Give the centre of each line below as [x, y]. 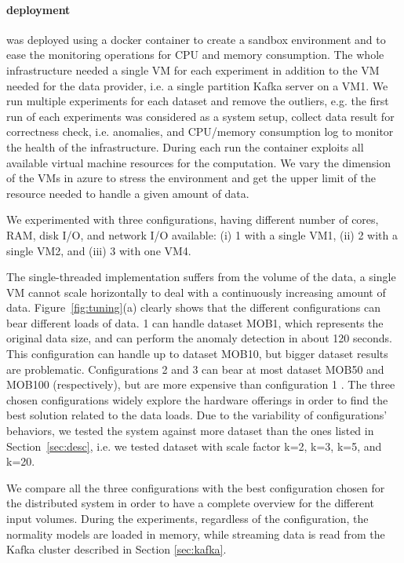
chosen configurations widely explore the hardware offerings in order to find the [197, 399]
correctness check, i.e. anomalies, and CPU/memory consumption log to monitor [200, 132]
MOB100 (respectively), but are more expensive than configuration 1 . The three [201, 384]
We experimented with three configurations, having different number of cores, [193, 219]
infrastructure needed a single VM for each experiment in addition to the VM [193, 69]
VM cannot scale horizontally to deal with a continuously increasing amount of [196, 292]
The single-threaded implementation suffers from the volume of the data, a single [201, 277]
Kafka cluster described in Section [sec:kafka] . [116, 549]
